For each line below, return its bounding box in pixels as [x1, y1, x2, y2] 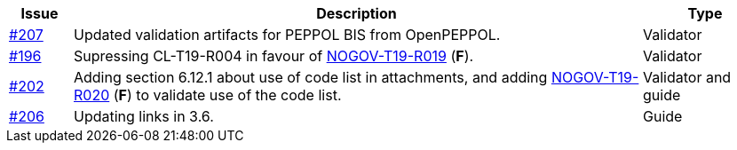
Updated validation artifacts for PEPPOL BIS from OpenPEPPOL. [73, 26, 501, 43]
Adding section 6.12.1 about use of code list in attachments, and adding [73, 68, 548, 86]
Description [316, 4, 397, 22]
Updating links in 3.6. [73, 107, 214, 125]
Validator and [642, 68, 732, 86]
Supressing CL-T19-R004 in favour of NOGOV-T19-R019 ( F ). [73, 47, 474, 65]
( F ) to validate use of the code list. [113, 86, 342, 104]
